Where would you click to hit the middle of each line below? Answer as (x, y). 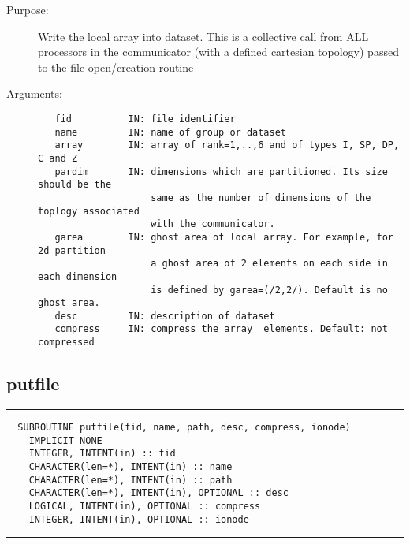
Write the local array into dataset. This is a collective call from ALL (203, 36)
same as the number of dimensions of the (261, 197)
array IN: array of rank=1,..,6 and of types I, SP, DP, (227, 145)
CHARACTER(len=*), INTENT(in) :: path (130, 480)
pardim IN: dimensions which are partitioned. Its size (221, 171)
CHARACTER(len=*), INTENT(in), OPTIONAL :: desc (158, 493)
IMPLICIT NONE (65, 440)
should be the (75, 185)
